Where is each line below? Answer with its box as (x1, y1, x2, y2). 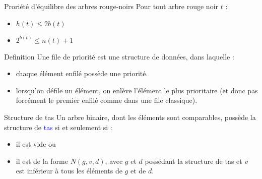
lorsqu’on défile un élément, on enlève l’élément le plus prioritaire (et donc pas (16, 85, 258, 95)
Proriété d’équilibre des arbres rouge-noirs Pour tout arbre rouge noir (4, 1, 219, 11)
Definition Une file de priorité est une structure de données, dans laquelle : (4, 51, 234, 62)
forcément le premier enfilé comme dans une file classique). (16, 95, 198, 105)
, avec (105, 155, 123, 166)
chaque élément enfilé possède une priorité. (16, 68, 148, 79)
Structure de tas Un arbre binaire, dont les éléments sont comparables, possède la (4, 111, 256, 122)
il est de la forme (16, 155, 68, 166)
